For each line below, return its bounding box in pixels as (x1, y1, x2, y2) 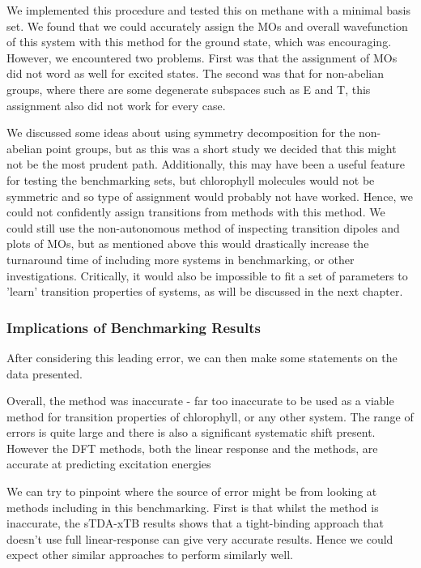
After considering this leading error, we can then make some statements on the (6, 348, 398, 365)
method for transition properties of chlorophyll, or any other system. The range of (6, 408, 414, 425)
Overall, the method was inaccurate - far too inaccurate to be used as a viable (6, 392, 394, 409)
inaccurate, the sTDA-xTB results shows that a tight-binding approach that (6, 515, 385, 532)
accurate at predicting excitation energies (6, 455, 211, 472)
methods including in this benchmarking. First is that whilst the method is (6, 498, 379, 515)
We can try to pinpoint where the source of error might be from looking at (6, 483, 377, 500)
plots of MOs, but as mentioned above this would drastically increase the (6, 235, 369, 252)
